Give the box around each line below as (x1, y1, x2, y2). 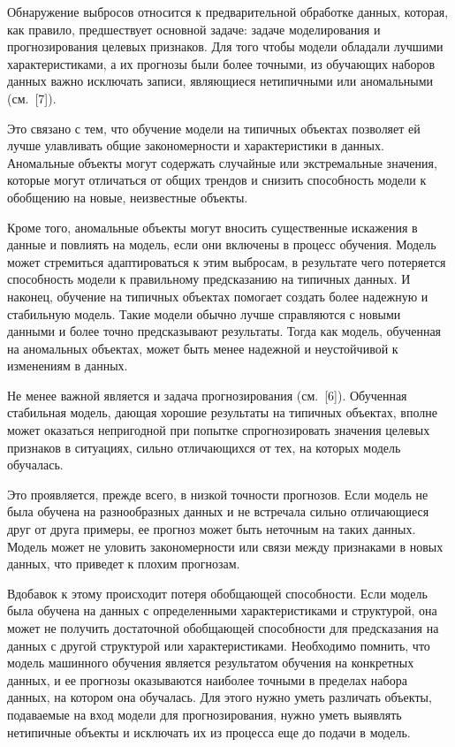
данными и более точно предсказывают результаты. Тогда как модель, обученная (7, 322, 442, 340)
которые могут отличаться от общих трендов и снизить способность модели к (7, 171, 427, 189)
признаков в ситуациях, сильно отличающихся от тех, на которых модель (7, 438, 401, 456)
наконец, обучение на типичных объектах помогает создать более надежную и (7, 286, 428, 305)
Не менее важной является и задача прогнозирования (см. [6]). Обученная (7, 385, 407, 404)
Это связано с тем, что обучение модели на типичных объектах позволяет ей (7, 118, 421, 137)
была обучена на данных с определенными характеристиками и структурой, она (7, 601, 437, 620)
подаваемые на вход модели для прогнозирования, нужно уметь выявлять (7, 705, 402, 723)
